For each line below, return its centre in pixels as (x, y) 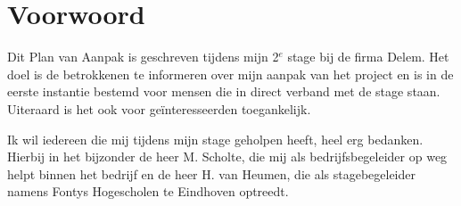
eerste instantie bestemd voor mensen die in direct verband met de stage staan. (224, 91)
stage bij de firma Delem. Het (368, 57)
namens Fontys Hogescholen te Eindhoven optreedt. (148, 191)
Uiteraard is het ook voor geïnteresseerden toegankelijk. (159, 108)
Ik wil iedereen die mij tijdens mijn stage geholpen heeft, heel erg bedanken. (215, 139)
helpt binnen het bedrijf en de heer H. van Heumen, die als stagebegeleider (211, 173)
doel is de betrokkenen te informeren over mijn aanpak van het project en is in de (230, 74)
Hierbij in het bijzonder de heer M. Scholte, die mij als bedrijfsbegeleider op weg (227, 157)
